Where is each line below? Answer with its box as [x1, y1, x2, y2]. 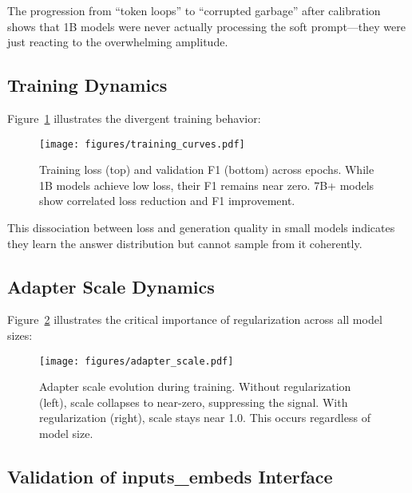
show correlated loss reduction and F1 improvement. [39, 192, 295, 209]
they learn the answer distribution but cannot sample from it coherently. [7, 235, 362, 251]
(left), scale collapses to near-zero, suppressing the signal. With [39, 393, 348, 410]
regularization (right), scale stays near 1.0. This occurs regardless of [39, 409, 370, 426]
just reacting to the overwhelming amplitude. [7, 34, 228, 50]
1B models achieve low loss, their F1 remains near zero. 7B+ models [39, 176, 374, 193]
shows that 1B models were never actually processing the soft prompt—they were [7, 18, 406, 34]
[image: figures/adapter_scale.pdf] [39, 355, 234, 367]
